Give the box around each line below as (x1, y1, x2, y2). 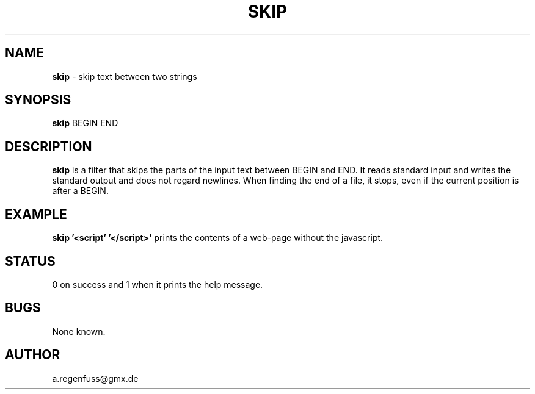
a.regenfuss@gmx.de (52, 373, 139, 384)
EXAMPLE (5, 206, 67, 222)
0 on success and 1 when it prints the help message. (52, 279, 263, 290)
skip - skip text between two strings (52, 71, 197, 82)
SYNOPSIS (5, 92, 71, 108)
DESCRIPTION (5, 138, 92, 154)
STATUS (5, 253, 56, 269)
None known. (52, 326, 106, 337)
